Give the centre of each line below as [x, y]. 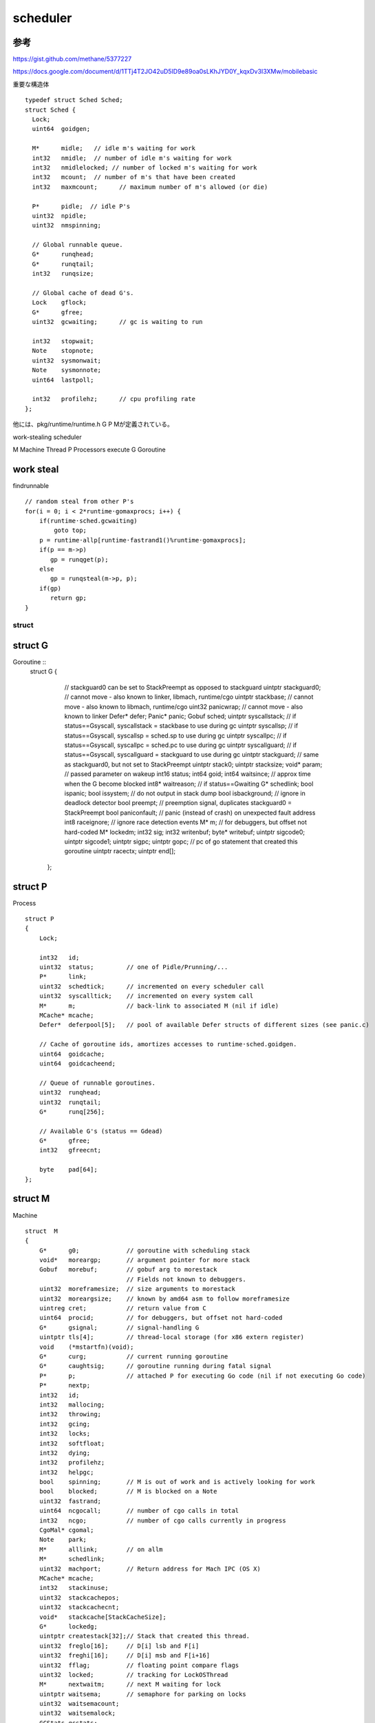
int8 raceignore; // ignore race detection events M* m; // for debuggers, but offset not [186, 822]
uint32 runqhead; [70, 1093]
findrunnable [31, 485]
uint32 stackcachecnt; [79, 1607]
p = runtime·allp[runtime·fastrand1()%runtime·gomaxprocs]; [143, 540]
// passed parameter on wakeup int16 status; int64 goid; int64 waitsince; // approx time [187, 774]
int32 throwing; [70, 1414]
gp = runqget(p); [79, 559]
